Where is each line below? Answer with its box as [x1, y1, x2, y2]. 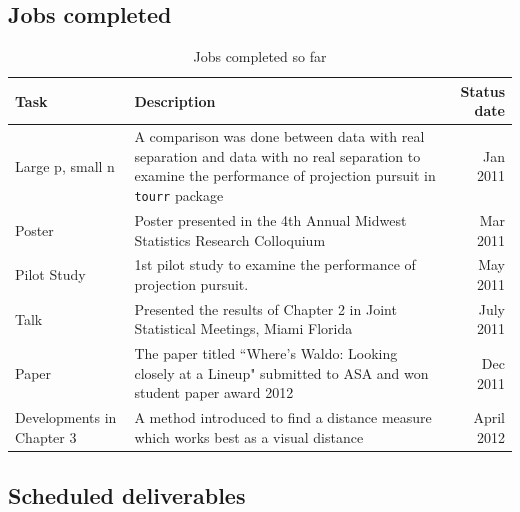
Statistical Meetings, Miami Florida [134, 318, 353, 339]
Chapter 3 [15, 426, 77, 447]
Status [460, 80, 505, 101]
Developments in [15, 407, 117, 428]
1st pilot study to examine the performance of [134, 254, 416, 275]
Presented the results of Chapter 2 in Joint [134, 298, 397, 319]
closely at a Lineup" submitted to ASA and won [134, 362, 429, 383]
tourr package [134, 185, 224, 206]
